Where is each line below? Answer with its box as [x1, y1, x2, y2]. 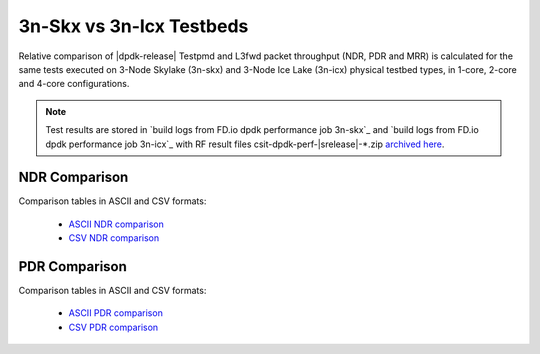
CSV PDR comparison [68, 321, 159, 333]
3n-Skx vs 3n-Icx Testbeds [18, 15, 249, 37]
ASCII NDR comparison [68, 218, 165, 230]
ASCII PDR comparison [68, 307, 164, 319]
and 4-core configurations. [18, 78, 130, 90]
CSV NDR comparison [68, 232, 160, 244]
